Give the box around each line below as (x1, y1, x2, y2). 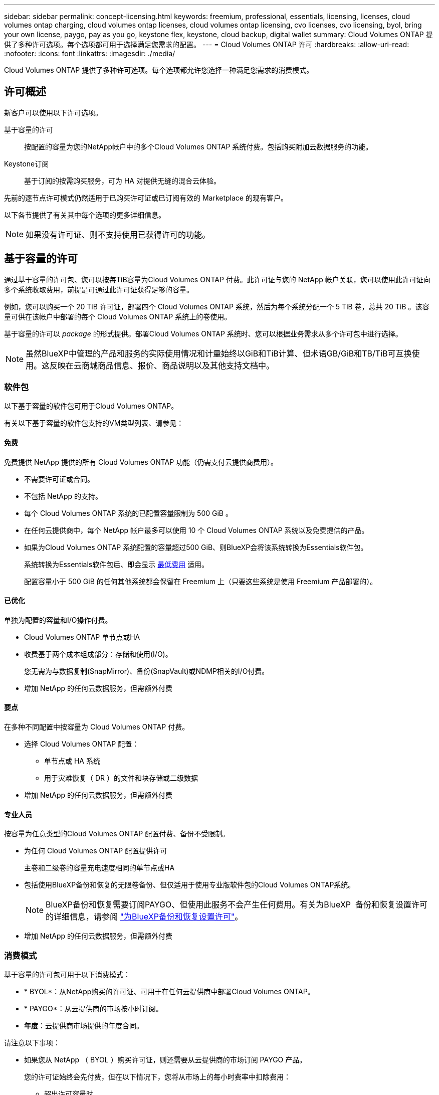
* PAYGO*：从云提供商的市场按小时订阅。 (24, 1004, 163, 1013)
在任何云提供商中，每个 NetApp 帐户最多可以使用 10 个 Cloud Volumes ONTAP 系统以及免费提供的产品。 (24, 525, 369, 534)
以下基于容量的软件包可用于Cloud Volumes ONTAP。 (4, 402, 178, 411)
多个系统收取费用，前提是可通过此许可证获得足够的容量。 (4, 285, 193, 294)
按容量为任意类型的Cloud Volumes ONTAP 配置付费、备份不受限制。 (4, 829, 230, 838)
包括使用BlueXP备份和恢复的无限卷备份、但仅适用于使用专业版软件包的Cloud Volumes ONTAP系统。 (24, 880, 355, 889)
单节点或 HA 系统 (44, 757, 100, 766)
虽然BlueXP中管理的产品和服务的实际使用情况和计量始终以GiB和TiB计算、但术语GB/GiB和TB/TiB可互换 (26, 348, 412, 358)
